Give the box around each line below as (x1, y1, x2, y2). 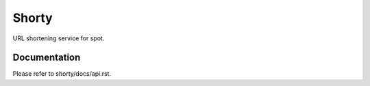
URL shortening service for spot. (12, 34, 105, 42)
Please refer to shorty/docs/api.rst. (12, 70, 112, 78)
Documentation (12, 52, 81, 63)
